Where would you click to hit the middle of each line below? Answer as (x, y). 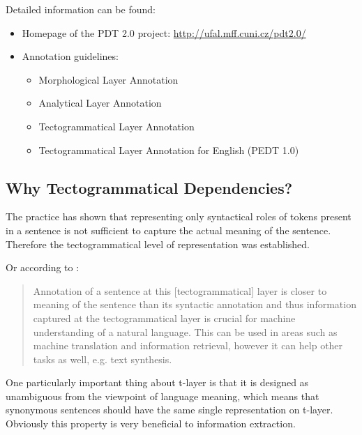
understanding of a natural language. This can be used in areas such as (185, 331)
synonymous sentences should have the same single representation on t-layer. (169, 410)
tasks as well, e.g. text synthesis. (103, 359)
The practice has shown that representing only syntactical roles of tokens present (179, 216)
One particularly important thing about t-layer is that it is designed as (157, 382)
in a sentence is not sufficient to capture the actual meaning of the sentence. (168, 230)
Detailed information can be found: (81, 9)
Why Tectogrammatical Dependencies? (149, 187)
